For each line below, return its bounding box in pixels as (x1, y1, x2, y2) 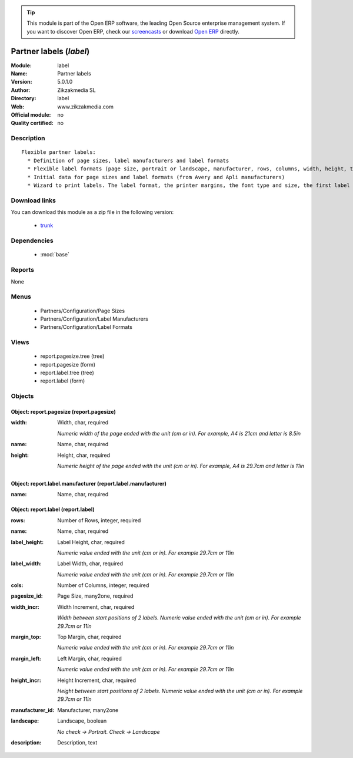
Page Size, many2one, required (57, 592, 134, 599)
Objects (11, 392, 34, 400)
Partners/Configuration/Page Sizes (40, 307, 125, 314)
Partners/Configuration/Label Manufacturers (40, 315, 148, 322)
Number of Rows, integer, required (57, 516, 141, 524)
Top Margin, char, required (57, 634, 122, 641)
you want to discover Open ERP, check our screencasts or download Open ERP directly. (26, 28, 239, 35)
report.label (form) (40, 377, 85, 384)
